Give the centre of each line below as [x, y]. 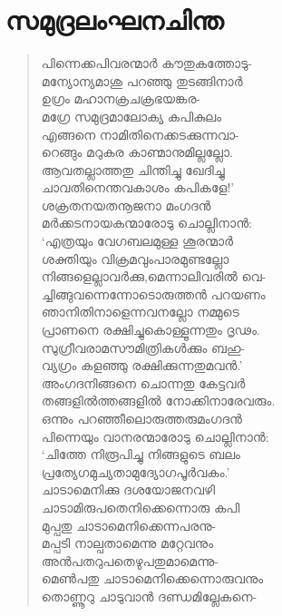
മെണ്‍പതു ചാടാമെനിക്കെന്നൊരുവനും [152, 578]
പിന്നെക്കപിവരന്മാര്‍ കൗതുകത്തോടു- [146, 63]
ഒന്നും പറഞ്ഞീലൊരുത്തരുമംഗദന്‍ [141, 418]
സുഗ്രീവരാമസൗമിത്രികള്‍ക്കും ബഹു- [143, 347]
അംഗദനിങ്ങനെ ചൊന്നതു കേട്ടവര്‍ [143, 382]
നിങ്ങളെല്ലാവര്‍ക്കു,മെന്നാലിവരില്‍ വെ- [154, 276]
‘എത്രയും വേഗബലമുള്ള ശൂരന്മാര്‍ [137, 241]
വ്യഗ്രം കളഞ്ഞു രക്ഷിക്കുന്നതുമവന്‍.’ [142, 365]
